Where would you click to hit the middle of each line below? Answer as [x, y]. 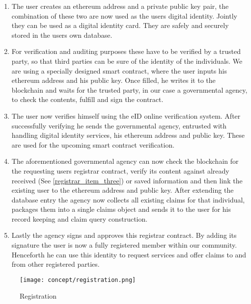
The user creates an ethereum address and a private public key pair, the [120, 6]
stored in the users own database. [62, 35]
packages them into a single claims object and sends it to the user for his [121, 209]
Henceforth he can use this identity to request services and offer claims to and [129, 254]
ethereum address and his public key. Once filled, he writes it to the [113, 80]
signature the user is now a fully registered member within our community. [124, 245]
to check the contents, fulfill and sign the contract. [87, 99]
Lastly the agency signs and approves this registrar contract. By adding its [124, 235]
